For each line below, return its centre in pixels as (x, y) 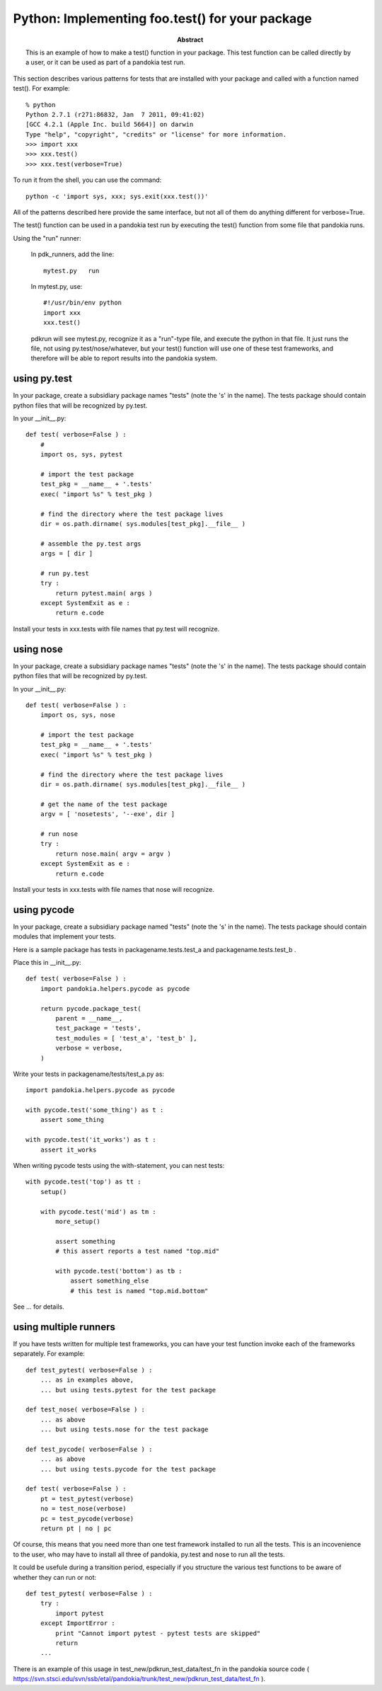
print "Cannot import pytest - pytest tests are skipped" (158, 1633)
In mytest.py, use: (57, 286)
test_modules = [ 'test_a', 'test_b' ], (126, 1038)
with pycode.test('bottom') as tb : (119, 1271)
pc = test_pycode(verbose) (87, 1519)
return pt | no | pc (76, 1529)
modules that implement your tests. (64, 936)
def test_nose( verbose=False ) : (85, 1410)
